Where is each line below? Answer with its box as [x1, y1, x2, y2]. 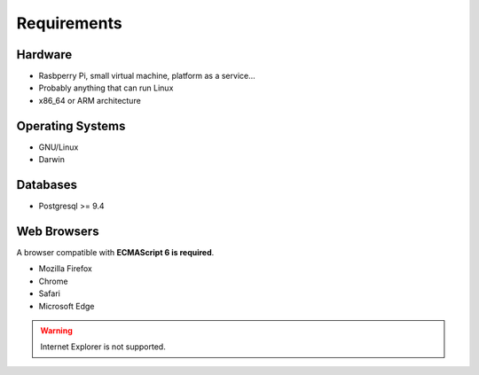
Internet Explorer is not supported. [40, 341, 166, 352]
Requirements [16, 13, 123, 33]
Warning [40, 324, 73, 336]
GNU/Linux [38, 142, 79, 152]
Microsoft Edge [38, 301, 95, 311]
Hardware [16, 47, 73, 62]
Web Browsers [16, 223, 99, 238]
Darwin [38, 154, 66, 165]
